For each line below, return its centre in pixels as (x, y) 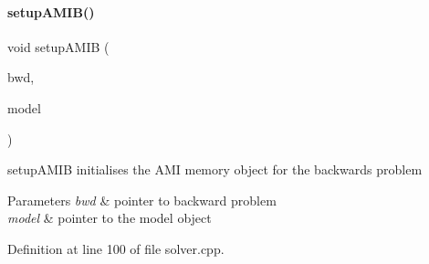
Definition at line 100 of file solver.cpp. (116, 248)
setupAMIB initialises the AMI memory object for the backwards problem (215, 169)
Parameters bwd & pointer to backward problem (142, 200)
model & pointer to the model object (110, 218)
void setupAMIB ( (58, 46)
